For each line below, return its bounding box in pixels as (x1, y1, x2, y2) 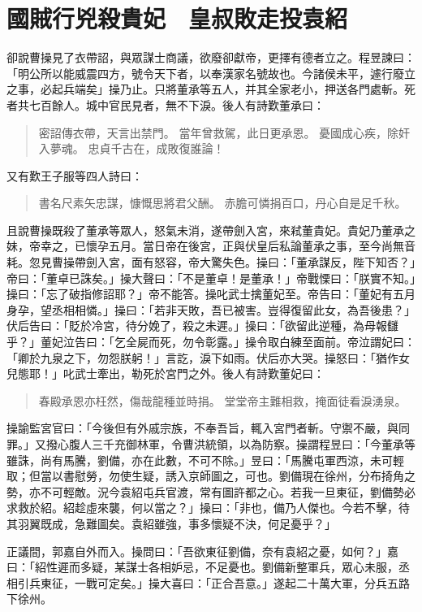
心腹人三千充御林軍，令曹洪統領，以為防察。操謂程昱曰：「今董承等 (57, 436, 416, 452)
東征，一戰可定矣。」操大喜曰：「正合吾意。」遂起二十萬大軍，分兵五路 (40, 574, 410, 591)
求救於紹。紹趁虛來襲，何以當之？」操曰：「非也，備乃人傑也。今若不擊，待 (6, 499, 410, 516)
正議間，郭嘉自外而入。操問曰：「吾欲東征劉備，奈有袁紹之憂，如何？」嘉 (6, 542, 398, 559)
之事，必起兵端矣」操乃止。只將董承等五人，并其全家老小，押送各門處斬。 (6, 80, 404, 98)
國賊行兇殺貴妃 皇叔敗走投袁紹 (6, 2, 348, 35)
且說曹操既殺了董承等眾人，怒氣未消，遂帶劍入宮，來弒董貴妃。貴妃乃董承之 (6, 221, 416, 238)
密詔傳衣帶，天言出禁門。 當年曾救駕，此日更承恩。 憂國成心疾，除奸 (38, 124, 411, 141)
